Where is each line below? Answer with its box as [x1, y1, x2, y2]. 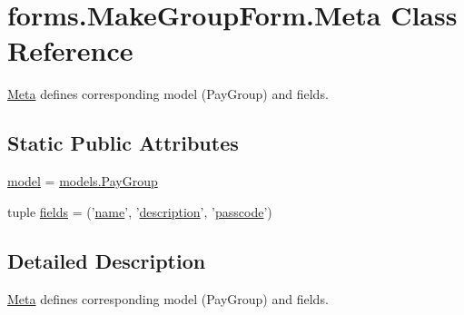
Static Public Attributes [7, 129, 239, 157]
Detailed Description [7, 246, 206, 274]
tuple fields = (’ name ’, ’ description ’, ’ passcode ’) [7, 202, 272, 221]
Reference [7, 32, 133, 69]
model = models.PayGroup [7, 172, 158, 191]
